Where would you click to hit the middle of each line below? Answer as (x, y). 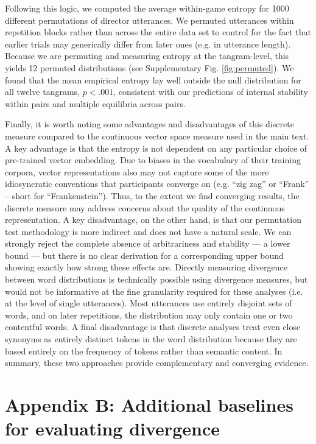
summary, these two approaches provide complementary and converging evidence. (157, 363)
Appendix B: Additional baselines (149, 404)
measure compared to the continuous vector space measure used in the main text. (157, 136)
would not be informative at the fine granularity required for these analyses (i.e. (154, 291)
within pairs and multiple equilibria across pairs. (95, 103)
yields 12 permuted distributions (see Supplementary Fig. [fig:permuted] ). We (149, 67)
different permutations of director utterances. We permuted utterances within (149, 20)
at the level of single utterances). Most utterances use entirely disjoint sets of (149, 303)
